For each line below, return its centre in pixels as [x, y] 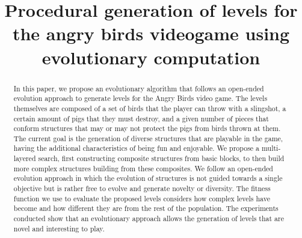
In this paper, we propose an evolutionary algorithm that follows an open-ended [139, 88]
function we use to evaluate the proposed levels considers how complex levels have [142, 198]
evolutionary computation [151, 57]
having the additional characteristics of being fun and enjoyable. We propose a [137, 148]
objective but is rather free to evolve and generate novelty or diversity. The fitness [142, 188]
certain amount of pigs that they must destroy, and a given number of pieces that [141, 118]
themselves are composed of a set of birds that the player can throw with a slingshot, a [150, 108]
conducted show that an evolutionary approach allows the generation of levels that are [149, 218]
